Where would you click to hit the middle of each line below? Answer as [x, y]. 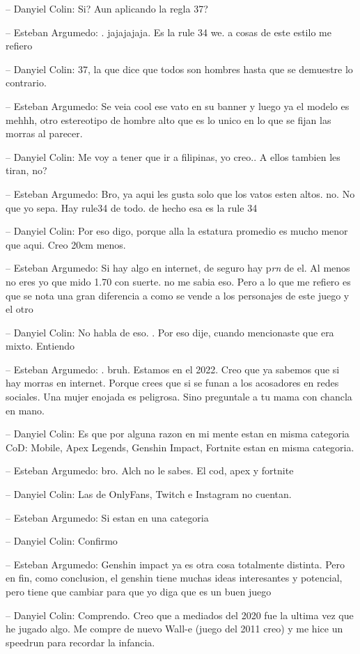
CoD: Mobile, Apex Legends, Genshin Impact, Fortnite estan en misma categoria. [180, 447]
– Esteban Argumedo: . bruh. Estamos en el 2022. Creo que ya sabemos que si [173, 369]
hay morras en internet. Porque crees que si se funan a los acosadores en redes [172, 383]
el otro [19, 309]
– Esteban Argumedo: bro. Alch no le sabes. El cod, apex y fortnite [150, 470]
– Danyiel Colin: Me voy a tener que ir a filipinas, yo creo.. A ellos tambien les [173, 156]
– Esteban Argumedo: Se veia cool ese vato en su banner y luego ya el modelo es [178, 106]
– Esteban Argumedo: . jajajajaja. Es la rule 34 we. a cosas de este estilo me [169, 32]
